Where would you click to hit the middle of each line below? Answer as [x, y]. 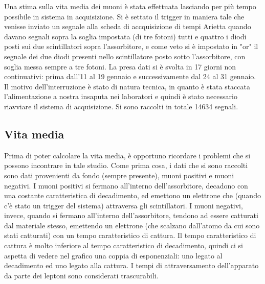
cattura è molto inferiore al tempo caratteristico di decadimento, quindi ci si [124, 245]
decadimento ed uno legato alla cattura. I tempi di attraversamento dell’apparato [131, 265]
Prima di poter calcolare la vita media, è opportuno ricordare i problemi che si [127, 155]
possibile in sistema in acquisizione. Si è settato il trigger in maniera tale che [124, 16]
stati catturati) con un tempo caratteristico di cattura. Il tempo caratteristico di [130, 235]
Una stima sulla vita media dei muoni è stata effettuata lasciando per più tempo [130, 6]
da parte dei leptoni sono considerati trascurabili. [81, 275]
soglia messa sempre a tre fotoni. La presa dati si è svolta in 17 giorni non [120, 66]
